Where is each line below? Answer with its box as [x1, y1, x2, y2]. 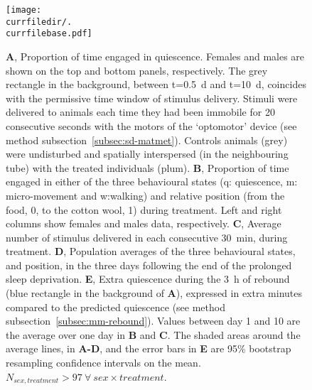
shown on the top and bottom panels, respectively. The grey [6, 63, 268, 77]
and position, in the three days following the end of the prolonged [6, 257, 292, 272]
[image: [6, 5, 42, 15]
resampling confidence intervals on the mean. [6, 355, 201, 370]
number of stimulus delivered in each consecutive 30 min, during [6, 229, 288, 244]
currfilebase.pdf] [6, 28, 92, 39]
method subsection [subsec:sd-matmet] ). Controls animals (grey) [6, 132, 288, 147]
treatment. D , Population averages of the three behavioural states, [6, 244, 296, 259]
